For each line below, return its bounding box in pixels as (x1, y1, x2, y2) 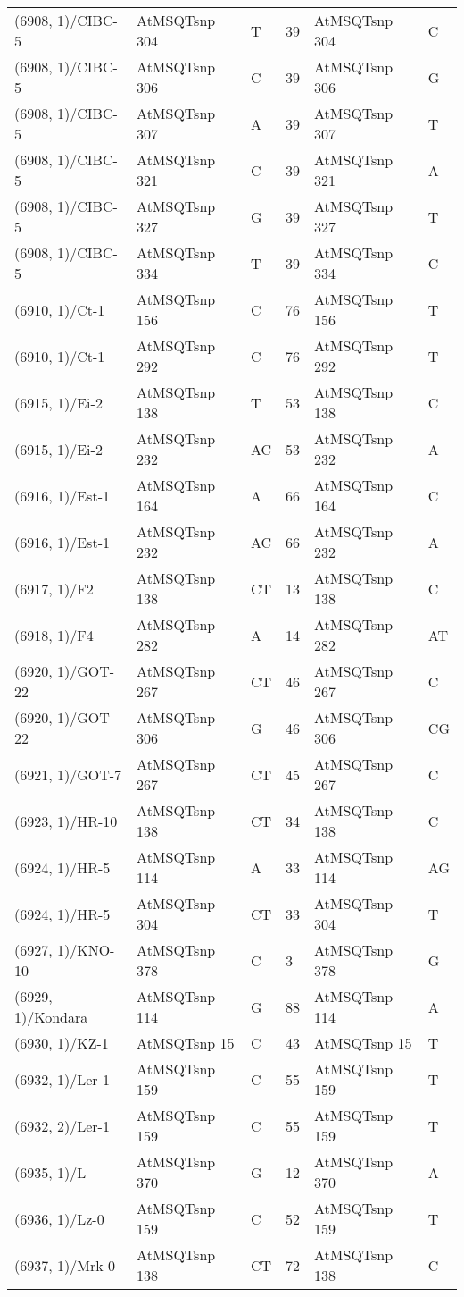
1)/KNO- (57, 939, 115, 960)
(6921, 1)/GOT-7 (14, 763, 122, 785)
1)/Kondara (14, 1006, 88, 1027)
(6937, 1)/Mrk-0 (14, 1254, 115, 1276)
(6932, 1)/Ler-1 (14, 1068, 110, 1090)
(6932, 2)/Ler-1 (14, 1115, 110, 1136)
